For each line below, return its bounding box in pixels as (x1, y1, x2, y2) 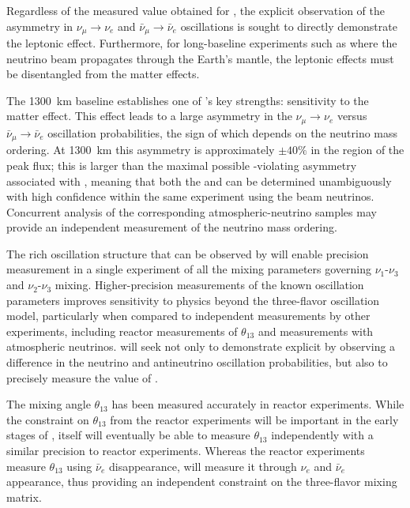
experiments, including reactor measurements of (6, 322, 238, 339)
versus (337, 107, 367, 124)
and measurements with (258, 322, 374, 339)
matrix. (6, 488, 42, 505)
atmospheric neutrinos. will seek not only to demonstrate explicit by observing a (6, 338, 396, 355)
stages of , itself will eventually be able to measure (6, 427, 250, 443)
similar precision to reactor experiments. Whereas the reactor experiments (6, 442, 365, 459)
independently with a (271, 427, 374, 443)
